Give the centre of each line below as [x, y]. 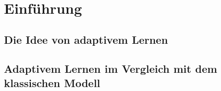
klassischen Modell [52, 82]
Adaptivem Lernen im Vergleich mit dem [111, 68]
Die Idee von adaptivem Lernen [86, 39]
